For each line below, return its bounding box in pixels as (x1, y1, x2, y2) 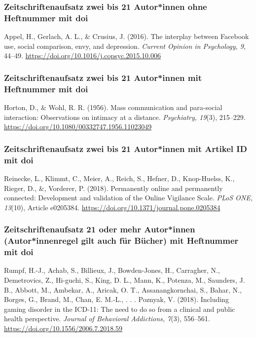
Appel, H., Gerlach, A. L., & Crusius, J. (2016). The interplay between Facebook (4, 31, 249, 41)
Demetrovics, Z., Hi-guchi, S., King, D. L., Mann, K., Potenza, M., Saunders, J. (4, 275, 245, 285)
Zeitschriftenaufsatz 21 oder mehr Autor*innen (4, 223, 195, 235)
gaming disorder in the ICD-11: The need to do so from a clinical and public (4, 303, 235, 314)
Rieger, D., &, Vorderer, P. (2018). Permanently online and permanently (4, 183, 223, 193)
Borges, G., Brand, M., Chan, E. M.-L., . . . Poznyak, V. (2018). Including (4, 294, 229, 304)
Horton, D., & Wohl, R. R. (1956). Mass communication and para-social (4, 102, 222, 112)
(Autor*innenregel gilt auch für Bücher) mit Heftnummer (4, 234, 239, 247)
